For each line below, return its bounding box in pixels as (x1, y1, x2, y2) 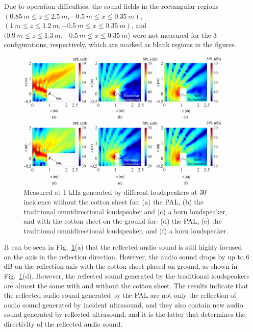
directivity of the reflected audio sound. (4, 319, 123, 329)
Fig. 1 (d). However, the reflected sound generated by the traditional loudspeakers (4, 271, 250, 281)
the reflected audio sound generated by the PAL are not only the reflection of (4, 290, 236, 300)
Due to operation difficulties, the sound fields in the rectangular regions (4, 1, 219, 11)
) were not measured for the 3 (127, 29, 217, 40)
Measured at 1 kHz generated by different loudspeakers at (24, 187, 198, 197)
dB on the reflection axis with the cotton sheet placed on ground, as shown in (4, 261, 238, 271)
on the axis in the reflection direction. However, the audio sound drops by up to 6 (4, 251, 250, 261)
